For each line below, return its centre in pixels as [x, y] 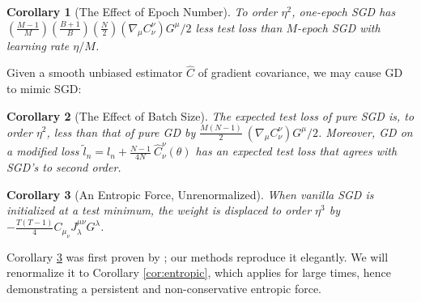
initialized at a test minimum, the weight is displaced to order [159, 210]
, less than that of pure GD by [121, 132]
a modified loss [43, 151]
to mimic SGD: [44, 88]
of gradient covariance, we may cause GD [300, 72]
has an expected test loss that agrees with [296, 151]
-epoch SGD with [338, 27]
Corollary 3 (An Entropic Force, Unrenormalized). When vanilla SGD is [190, 194]
